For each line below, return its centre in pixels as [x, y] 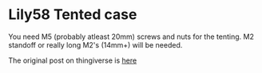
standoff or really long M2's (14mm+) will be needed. [95, 44]
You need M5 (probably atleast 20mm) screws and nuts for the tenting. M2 [131, 36]
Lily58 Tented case [73, 15]
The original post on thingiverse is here [73, 60]
